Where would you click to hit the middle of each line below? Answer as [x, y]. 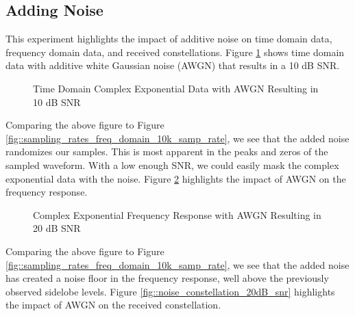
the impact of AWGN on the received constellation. [113, 305]
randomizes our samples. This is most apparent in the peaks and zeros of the [167, 152]
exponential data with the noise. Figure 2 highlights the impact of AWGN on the [176, 178]
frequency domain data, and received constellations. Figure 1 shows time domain [175, 52]
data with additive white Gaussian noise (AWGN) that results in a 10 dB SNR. [173, 65]
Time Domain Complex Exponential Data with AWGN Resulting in [176, 88]
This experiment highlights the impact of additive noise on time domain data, [169, 39]
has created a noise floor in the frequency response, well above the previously [167, 278]
